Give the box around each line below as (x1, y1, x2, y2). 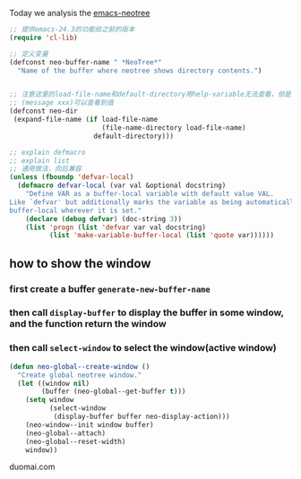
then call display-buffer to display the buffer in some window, (9, 306, 284, 319)
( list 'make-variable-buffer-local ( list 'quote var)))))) (48, 231, 275, 240)
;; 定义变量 (9, 49, 49, 58)
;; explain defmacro (9, 148, 87, 157)
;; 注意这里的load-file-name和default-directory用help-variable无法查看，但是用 (9, 90, 298, 99)
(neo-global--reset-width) (25, 437, 126, 446)
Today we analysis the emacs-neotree (9, 8, 150, 18)
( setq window (25, 396, 74, 405)
